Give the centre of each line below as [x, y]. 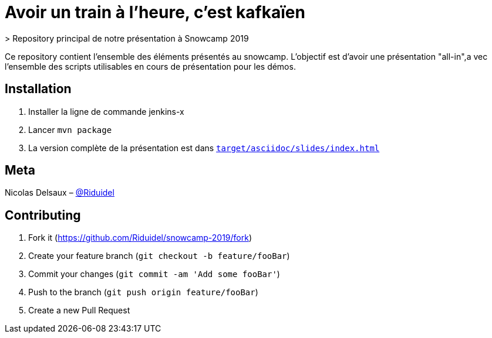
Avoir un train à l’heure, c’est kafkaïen [155, 12]
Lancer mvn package [70, 129]
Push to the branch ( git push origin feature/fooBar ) [143, 292]
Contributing [43, 215]
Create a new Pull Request [79, 310]
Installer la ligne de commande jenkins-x [106, 111]
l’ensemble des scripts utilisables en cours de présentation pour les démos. [150, 66]
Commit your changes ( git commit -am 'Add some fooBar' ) [154, 274]
